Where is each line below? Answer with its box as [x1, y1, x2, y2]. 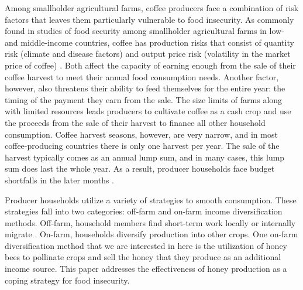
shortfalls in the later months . [5, 173, 114, 186]
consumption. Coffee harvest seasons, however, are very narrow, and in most [5, 128, 278, 140]
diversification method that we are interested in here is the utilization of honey [5, 239, 287, 251]
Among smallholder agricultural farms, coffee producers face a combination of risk [5, 2, 299, 13]
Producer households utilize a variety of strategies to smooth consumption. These [5, 193, 297, 206]
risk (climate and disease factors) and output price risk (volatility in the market [5, 47, 291, 60]
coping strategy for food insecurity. [5, 274, 130, 286]
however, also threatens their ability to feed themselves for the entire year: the [5, 82, 285, 94]
